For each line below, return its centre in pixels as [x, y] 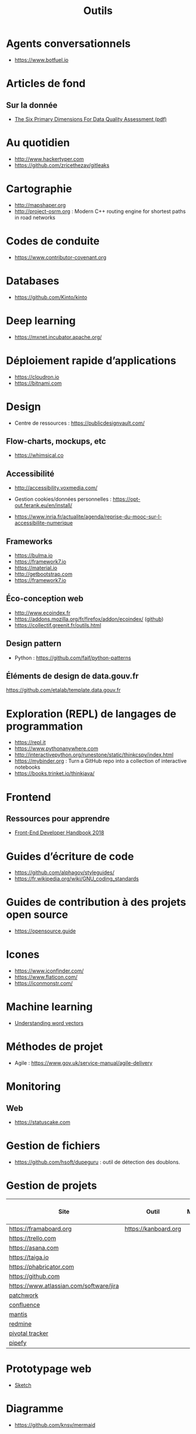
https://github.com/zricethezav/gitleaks [62, 165]
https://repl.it [30, 742]
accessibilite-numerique [43, 523]
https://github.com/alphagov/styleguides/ [64, 872]
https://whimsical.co [39, 455]
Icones [23, 955]
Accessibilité [30, 474]
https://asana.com [34, 1247]
